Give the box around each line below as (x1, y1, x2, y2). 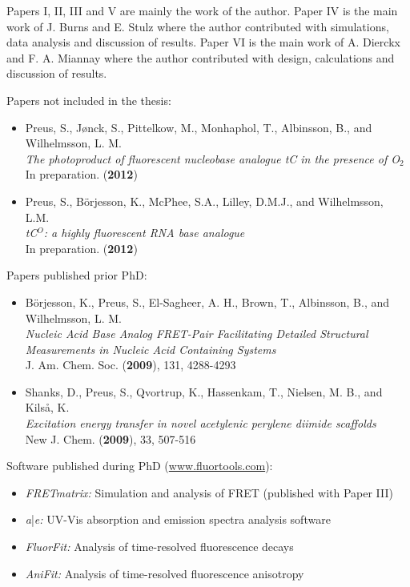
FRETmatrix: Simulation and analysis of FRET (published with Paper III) (25, 484, 394, 501)
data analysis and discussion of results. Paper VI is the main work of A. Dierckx (6, 34, 400, 50)
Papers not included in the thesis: (6, 91, 171, 108)
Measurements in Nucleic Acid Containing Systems (25, 340, 276, 357)
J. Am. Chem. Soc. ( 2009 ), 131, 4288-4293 (25, 356, 236, 373)
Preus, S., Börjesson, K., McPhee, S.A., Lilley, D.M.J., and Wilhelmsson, (25, 192, 384, 209)
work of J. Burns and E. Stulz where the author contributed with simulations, (6, 18, 389, 34)
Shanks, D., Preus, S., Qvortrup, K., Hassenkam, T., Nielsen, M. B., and (25, 383, 383, 400)
